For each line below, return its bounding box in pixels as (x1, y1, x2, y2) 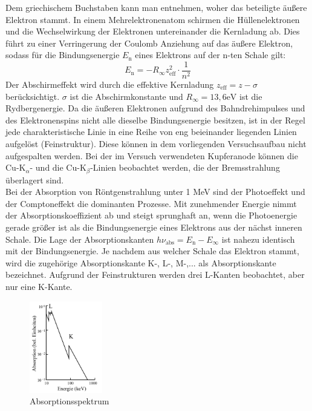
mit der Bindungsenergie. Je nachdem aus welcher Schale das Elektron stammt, (5, 245, 299, 257)
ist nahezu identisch (221, 232, 295, 245)
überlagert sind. (5, 173, 64, 186)
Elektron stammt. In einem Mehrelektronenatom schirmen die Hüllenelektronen (5, 13, 300, 25)
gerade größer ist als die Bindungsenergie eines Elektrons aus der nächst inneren (5, 221, 302, 234)
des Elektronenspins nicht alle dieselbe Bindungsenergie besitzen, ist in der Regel (5, 113, 305, 126)
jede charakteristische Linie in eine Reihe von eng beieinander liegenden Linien (5, 125, 297, 138)
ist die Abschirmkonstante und (70, 90, 183, 102)
